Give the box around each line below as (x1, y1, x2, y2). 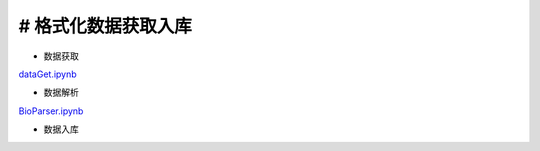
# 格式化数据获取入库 (18, 15, 192, 37)
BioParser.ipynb (18, 105, 84, 117)
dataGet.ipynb (18, 68, 77, 80)
